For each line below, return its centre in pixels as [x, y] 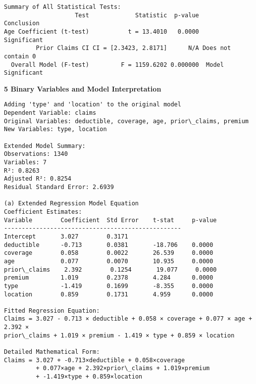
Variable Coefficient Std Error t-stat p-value [110, 220]
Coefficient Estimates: [43, 212]
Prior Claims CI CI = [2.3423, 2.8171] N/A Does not [133, 48]
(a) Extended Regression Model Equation [72, 204]
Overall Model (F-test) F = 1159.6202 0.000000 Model [117, 65]
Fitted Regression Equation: [52, 311]
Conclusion [22, 24]
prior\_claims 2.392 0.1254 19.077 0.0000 [110, 269]
